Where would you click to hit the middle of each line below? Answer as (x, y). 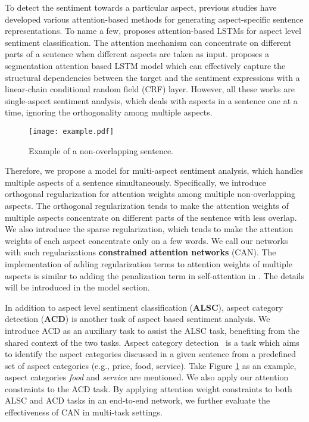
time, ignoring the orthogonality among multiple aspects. (109, 112)
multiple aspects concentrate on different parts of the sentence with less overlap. (151, 217)
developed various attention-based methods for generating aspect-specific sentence (154, 19)
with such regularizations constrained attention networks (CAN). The (141, 252)
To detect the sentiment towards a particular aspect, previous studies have (141, 7)
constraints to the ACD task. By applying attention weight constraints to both (149, 388)
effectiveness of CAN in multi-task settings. (84, 412)
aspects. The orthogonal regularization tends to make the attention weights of (147, 205)
